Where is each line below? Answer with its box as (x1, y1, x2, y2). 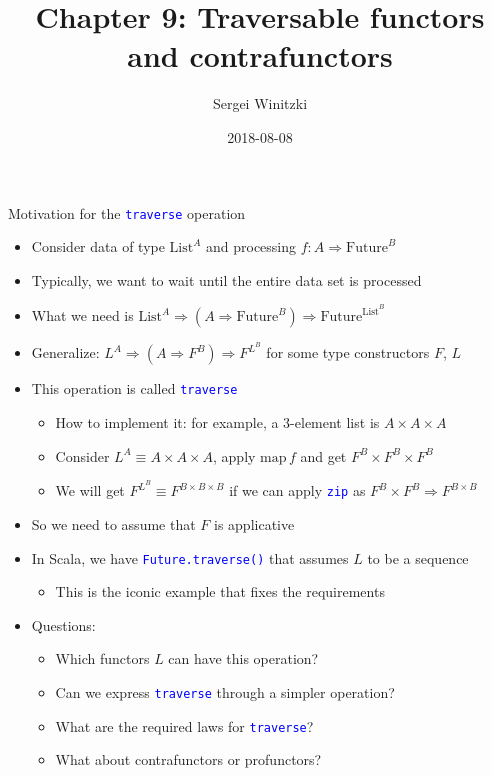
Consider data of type (31, 236, 165, 257)
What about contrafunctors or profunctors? (55, 749, 322, 770)
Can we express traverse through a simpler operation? (55, 682, 395, 703)
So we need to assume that (31, 514, 196, 535)
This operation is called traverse (31, 378, 238, 399)
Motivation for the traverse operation (8, 202, 246, 223)
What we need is (31, 305, 134, 326)
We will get (55, 480, 125, 501)
